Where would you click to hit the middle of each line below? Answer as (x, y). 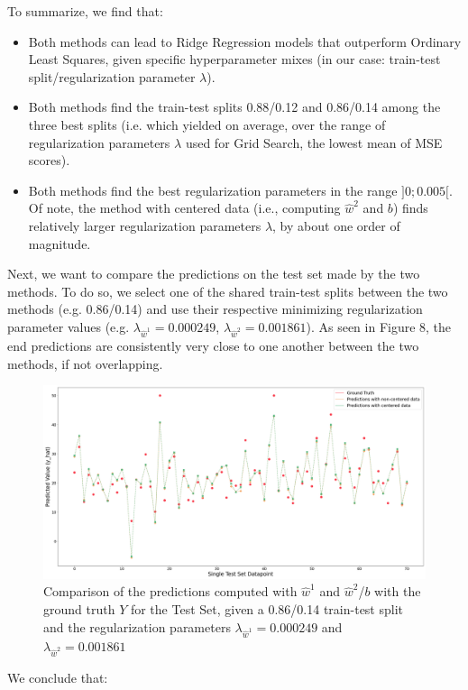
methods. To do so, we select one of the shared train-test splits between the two (228, 291)
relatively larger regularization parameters (145, 225)
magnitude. (60, 243)
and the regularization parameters (137, 626)
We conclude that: (58, 678)
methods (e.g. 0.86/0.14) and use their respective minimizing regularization (215, 309)
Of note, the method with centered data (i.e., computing (184, 208)
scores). (49, 160)
